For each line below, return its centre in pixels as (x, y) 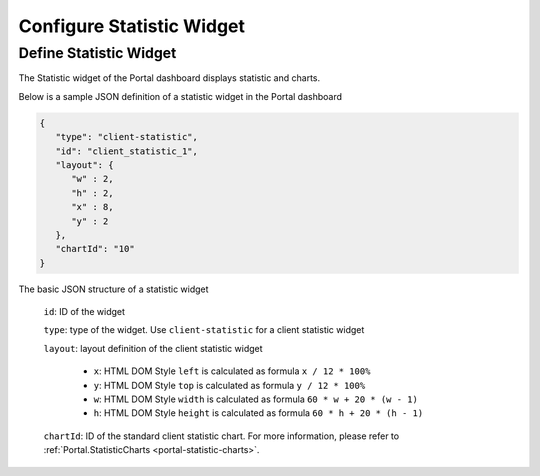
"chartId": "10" (95, 249)
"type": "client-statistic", (127, 137)
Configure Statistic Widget (131, 26)
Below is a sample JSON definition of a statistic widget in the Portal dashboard (180, 96)
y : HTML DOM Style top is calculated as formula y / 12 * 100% (229, 385)
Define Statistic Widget (97, 53)
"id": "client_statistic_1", (127, 151)
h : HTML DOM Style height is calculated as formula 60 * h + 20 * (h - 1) (258, 413)
